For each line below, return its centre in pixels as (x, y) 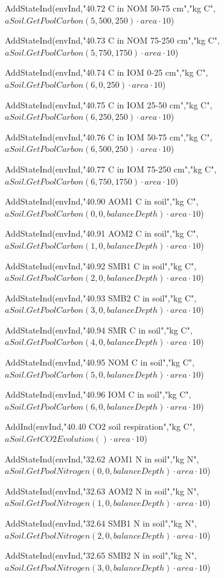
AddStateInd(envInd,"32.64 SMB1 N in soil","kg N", (101, 523)
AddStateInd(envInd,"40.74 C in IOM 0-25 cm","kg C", (107, 72)
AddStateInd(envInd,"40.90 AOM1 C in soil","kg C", (102, 201)
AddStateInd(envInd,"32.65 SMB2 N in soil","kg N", (101, 555)
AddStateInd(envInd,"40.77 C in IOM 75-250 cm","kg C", (111, 169)
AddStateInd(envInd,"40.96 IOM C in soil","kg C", (98, 394)
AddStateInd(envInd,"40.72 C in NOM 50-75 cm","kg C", (110, 8)
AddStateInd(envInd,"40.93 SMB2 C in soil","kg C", (101, 297)
